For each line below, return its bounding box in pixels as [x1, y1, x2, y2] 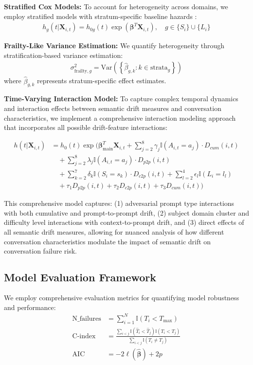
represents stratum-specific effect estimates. [37, 75, 166, 86]
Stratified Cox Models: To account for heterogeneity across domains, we [4, 1, 228, 11]
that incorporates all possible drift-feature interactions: [4, 122, 168, 132]
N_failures [72, 315, 101, 322]
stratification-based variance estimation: [4, 50, 123, 60]
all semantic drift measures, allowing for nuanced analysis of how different [4, 227, 224, 237]
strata [150, 64, 168, 72]
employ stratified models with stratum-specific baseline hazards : [4, 11, 197, 21]
